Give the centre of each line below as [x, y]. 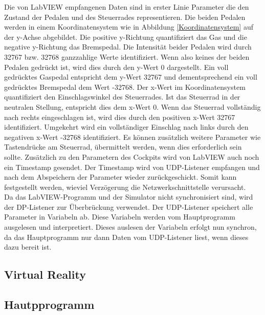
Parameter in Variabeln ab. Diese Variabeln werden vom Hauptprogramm [120, 217]
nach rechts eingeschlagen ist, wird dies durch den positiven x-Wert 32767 [120, 117]
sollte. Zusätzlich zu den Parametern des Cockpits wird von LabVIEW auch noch [132, 156]
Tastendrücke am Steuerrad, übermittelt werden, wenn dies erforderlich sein [123, 147]
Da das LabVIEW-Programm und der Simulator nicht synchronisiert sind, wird [129, 197]
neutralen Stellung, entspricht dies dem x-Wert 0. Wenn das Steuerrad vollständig [132, 106]
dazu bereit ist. [28, 247]
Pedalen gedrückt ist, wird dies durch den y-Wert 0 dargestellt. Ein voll [116, 67]
